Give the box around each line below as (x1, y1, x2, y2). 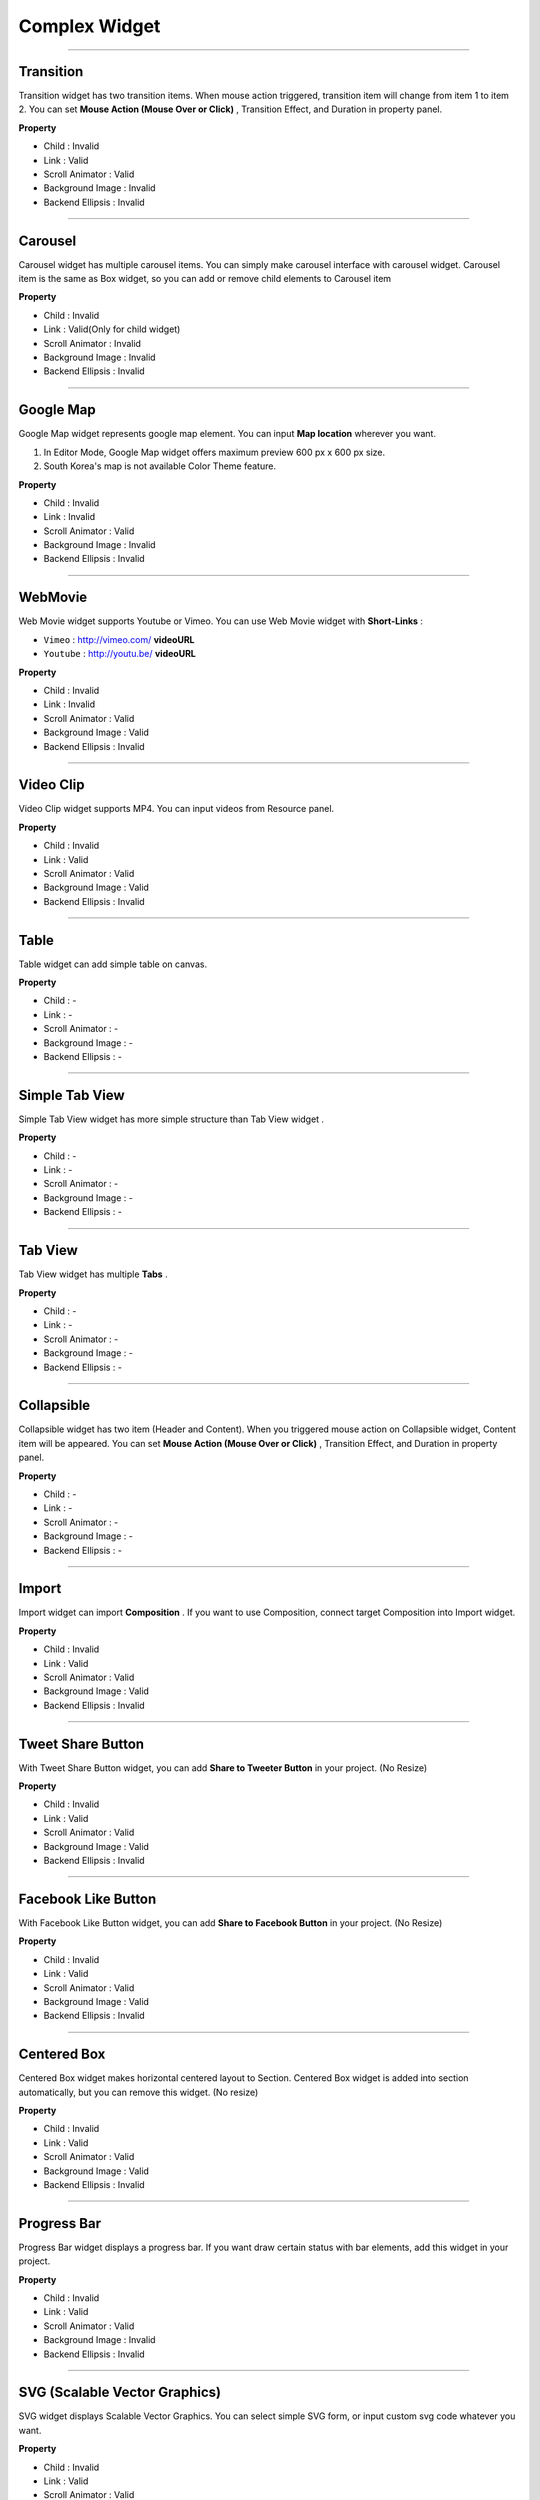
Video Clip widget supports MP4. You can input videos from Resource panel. (18, 803, 335, 815)
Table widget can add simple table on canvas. (18, 958, 208, 970)
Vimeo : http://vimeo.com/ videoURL (43, 633, 195, 645)
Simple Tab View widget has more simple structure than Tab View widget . (18, 1113, 325, 1125)
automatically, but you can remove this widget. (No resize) (18, 2086, 259, 2098)
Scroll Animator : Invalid (43, 337, 142, 349)
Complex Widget (18, 15, 161, 37)
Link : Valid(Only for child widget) (43, 323, 181, 335)
